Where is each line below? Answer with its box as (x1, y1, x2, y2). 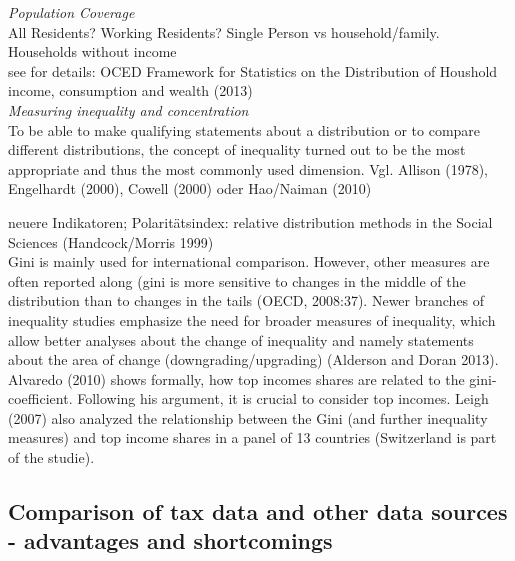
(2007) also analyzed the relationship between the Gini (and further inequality (8, 407, 488, 428)
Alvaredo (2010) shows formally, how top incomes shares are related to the (8, 368, 465, 389)
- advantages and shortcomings (8, 525, 333, 556)
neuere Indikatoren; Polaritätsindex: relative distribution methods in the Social (8, 211, 493, 232)
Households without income (8, 41, 177, 62)
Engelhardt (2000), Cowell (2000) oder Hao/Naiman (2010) (8, 178, 372, 199)
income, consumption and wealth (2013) (8, 80, 253, 101)
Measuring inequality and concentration (8, 99, 249, 120)
